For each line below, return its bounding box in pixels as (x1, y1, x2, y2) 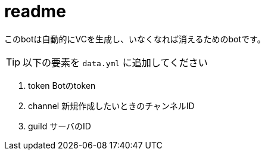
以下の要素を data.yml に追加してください (23, 56, 208, 69)
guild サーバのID (28, 120, 91, 131)
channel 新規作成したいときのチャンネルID (28, 100, 195, 111)
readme (4, 1, 66, 21)
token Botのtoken (28, 80, 96, 91)
